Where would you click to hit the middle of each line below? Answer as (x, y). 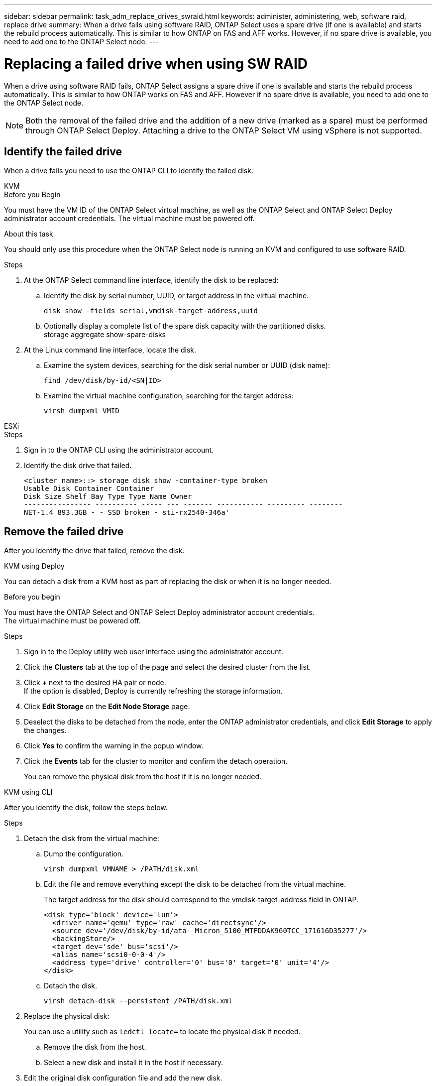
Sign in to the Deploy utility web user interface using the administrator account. (154, 652)
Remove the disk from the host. (95, 1047)
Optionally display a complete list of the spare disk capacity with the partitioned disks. (185, 326)
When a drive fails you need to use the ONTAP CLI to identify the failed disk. (129, 171)
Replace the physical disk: (67, 1016)
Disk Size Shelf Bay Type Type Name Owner (108, 497)
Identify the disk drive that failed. (78, 466)
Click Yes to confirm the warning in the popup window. (114, 746)
